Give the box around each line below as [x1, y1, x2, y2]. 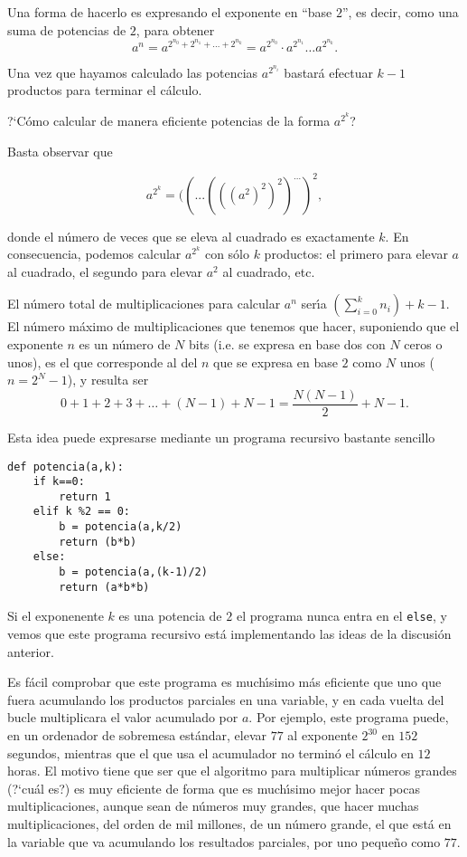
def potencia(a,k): [7, 460, 124, 473]
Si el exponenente [7, 606, 104, 625]
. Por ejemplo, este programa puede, [248, 708, 449, 727]
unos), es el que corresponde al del [7, 352, 198, 371]
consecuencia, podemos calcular [7, 244, 182, 263]
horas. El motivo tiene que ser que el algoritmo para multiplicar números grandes [7, 761, 457, 780]
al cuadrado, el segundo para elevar [7, 262, 203, 281]
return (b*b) [59, 535, 137, 548]
